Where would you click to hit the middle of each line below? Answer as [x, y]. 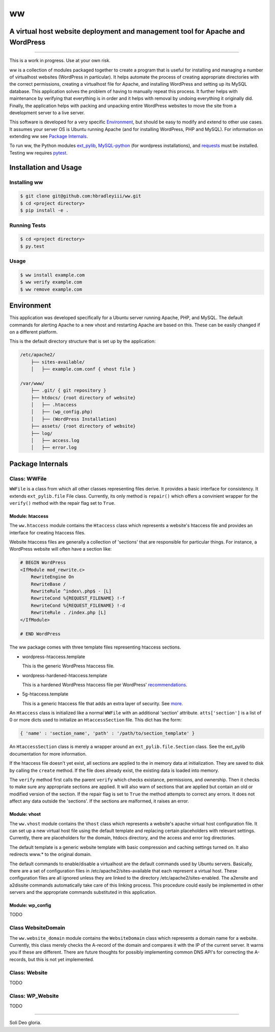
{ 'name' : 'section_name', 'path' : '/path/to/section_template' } [107, 733]
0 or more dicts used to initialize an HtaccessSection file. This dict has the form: [95, 720]
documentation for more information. [48, 754]
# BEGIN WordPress [43, 563]
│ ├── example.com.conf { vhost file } [83, 369]
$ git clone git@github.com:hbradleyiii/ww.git [80, 196]
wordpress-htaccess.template [54, 656]
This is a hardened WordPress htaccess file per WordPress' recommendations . [105, 685]
